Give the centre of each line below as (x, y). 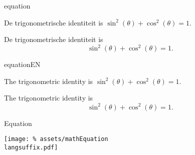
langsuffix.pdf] (31, 147)
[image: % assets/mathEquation (56, 139)
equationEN (22, 64)
